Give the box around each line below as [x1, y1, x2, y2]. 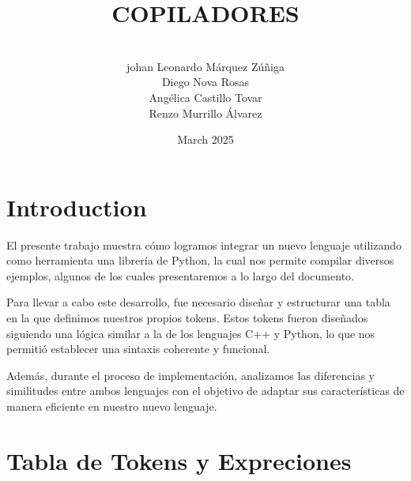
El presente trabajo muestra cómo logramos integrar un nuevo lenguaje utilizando [6, 236, 402, 253]
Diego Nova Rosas [161, 73, 250, 90]
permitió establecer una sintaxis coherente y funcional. [6, 340, 270, 357]
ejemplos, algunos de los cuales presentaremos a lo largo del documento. [6, 267, 354, 284]
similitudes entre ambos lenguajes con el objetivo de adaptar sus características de [6, 382, 405, 399]
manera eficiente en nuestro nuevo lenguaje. [6, 397, 217, 414]
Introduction [6, 190, 147, 223]
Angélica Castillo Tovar [149, 88, 262, 105]
